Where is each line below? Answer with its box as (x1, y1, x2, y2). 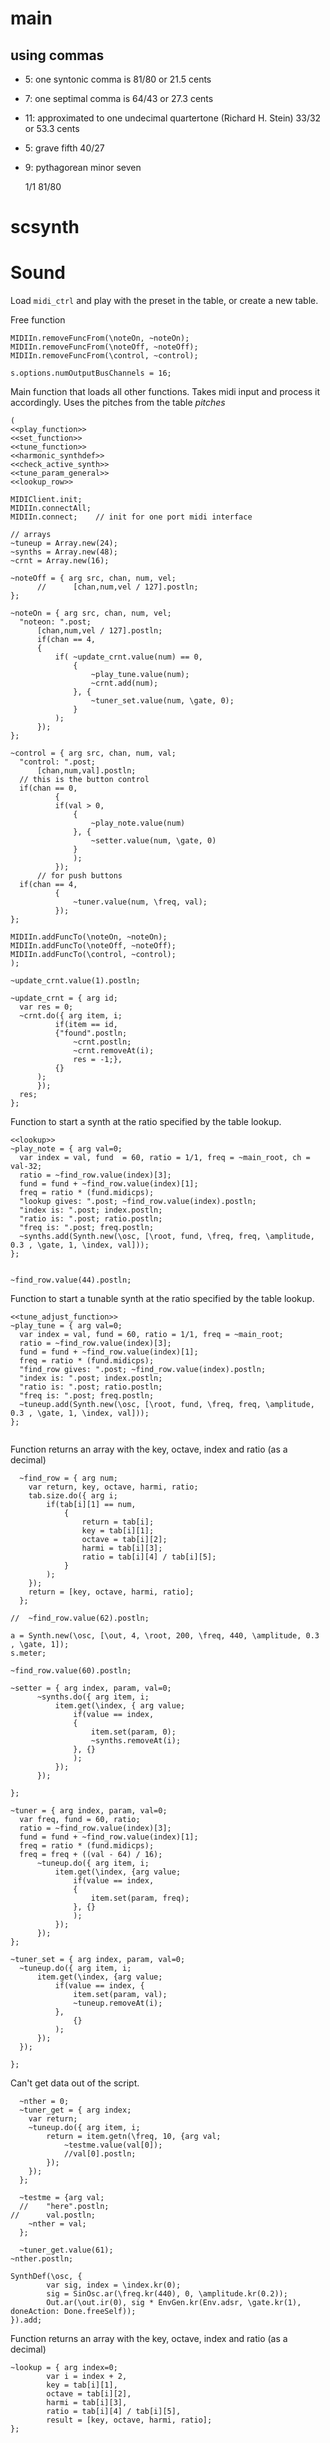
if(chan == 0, (19, 783, 78, 794)
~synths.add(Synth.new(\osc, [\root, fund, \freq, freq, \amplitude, (19, 1232, 315, 1242)
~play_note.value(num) (90, 818, 186, 829)
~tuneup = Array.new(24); (10, 538, 118, 549)
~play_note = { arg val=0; (10, 1144, 123, 1154)
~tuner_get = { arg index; (19, 2105, 132, 2116)
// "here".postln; (19, 2202, 110, 2212)
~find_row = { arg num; (19, 1473, 118, 1484)
